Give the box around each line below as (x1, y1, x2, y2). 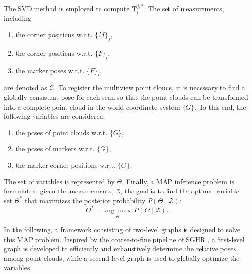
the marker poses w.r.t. (15, 65, 84, 75)
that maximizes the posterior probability (24, 195, 146, 205)
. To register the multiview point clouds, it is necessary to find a (54, 82, 245, 93)
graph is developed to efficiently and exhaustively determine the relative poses (4, 243, 236, 254)
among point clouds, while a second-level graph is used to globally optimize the (4, 253, 240, 263)
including (4, 13, 32, 23)
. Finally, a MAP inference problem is (122, 176, 235, 186)
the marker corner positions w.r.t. (15, 160, 116, 170)
